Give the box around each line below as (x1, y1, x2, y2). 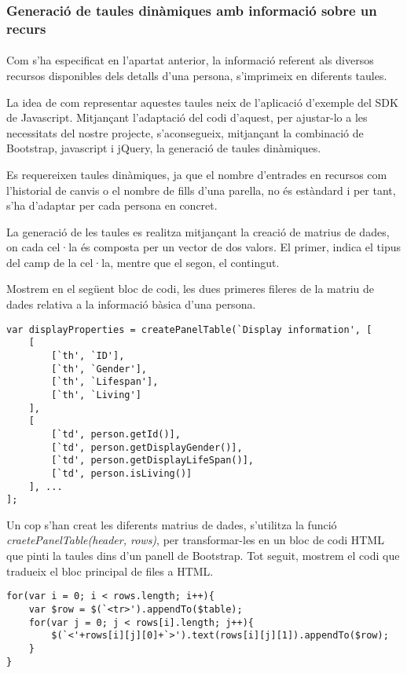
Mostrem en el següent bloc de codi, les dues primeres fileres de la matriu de (6, 280, 375, 297)
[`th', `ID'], (51, 349, 125, 361)
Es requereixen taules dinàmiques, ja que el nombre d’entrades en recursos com (6, 166, 387, 182)
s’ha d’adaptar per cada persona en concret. (6, 197, 218, 214)
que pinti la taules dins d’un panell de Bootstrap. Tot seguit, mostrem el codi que (6, 547, 400, 564)
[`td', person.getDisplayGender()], (51, 441, 243, 453)
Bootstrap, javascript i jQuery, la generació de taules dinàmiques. (6, 140, 321, 156)
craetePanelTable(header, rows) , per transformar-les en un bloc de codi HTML (6, 532, 384, 548)
